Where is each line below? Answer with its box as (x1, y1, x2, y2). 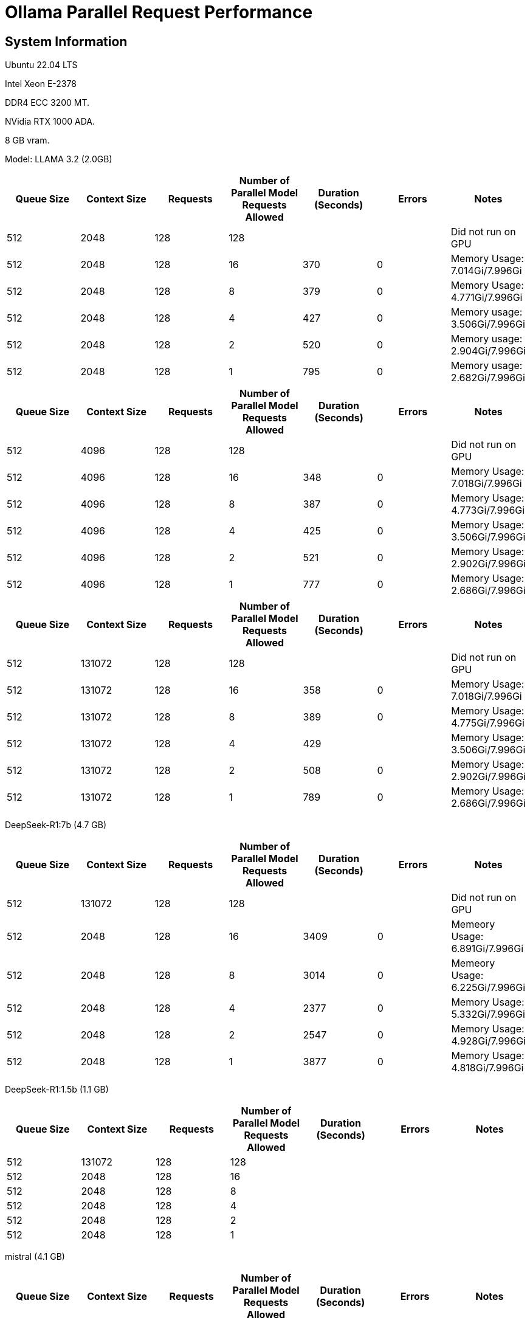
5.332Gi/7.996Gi (451, 1008, 525, 1021)
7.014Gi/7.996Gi (450, 264, 522, 277)
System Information (5, 33, 128, 49)
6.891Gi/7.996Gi (451, 942, 524, 955)
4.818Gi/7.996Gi (451, 1062, 524, 1074)
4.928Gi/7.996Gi (451, 1035, 526, 1048)
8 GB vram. (5, 135, 50, 146)
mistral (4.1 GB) (5, 1251, 65, 1262)
